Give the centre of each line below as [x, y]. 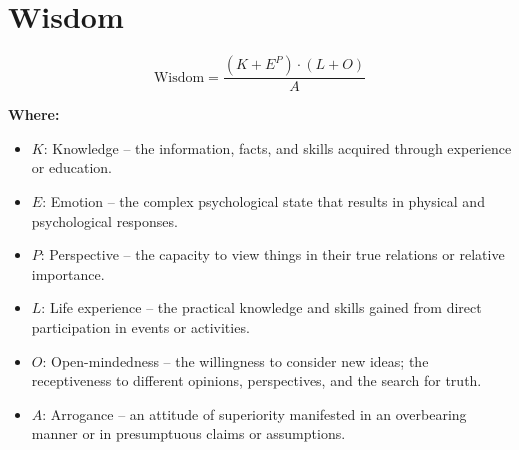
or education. [71, 167]
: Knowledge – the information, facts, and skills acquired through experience [277, 147]
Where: [34, 114]
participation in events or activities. [140, 326]
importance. [68, 273]
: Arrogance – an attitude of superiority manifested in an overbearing [254, 413]
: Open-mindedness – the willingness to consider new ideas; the [235, 360]
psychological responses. [104, 220]
